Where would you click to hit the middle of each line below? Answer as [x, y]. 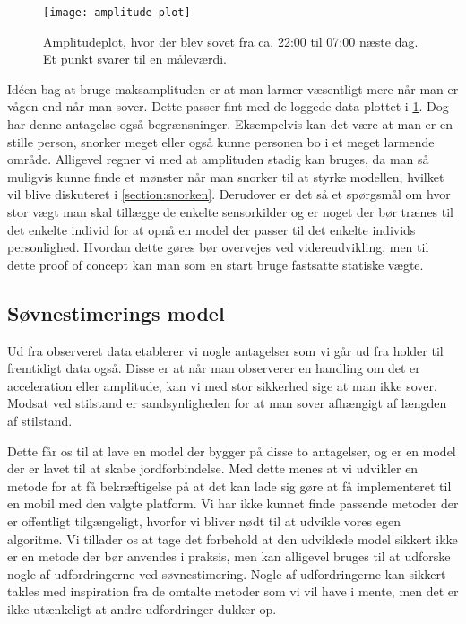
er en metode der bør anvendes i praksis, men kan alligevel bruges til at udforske [229, 556]
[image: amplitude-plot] [117, 13]
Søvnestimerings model [116, 312]
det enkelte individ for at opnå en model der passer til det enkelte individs [211, 229]
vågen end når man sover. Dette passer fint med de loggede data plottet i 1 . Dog [228, 106]
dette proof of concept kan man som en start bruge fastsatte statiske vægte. [216, 264]
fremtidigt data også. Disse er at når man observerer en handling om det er [214, 368]
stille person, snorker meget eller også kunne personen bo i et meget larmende [221, 141]
